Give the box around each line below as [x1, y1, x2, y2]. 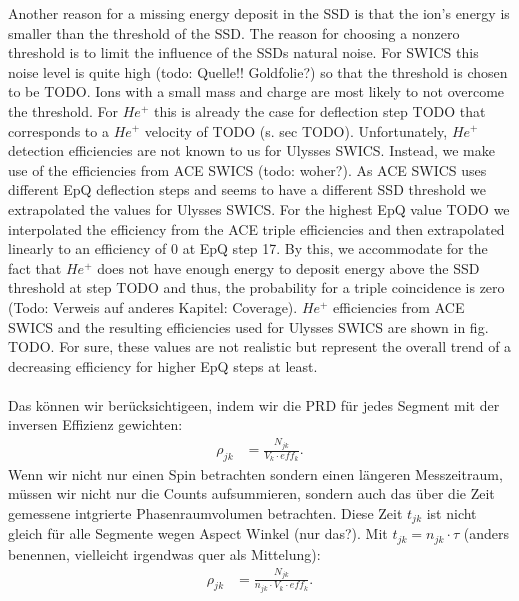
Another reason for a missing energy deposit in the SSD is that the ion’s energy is [8, 3, 510, 23]
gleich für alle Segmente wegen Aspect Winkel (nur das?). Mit [8, 523, 388, 544]
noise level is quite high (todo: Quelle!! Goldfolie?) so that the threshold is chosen [8, 61, 508, 82]
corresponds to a [8, 120, 109, 141]
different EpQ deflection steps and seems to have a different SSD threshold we [8, 179, 487, 200]
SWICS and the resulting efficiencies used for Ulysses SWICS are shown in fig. [8, 316, 489, 337]
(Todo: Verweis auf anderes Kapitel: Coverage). [8, 296, 298, 317]
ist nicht [426, 503, 477, 524]
